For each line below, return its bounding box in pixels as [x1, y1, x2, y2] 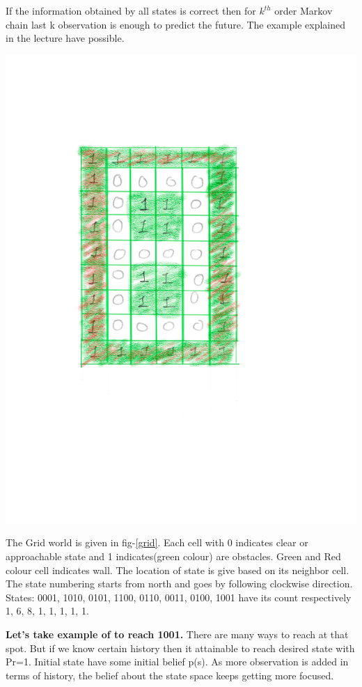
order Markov [274, 3, 333, 17]
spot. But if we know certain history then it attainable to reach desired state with [6, 640, 355, 655]
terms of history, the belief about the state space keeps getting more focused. [6, 667, 334, 682]
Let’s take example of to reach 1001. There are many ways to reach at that [6, 626, 349, 641]
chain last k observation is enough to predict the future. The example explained [6, 17, 346, 31]
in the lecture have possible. [6, 31, 125, 45]
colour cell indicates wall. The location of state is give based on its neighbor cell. [6, 562, 349, 577]
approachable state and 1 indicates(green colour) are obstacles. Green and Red [6, 548, 341, 563]
